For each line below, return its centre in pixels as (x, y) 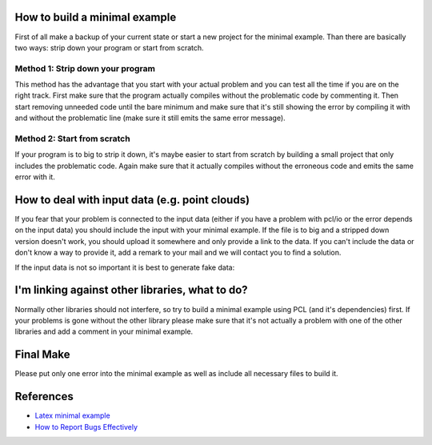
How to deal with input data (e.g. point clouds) (132, 200)
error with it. (35, 177)
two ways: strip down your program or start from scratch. (109, 47)
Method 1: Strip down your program (85, 68)
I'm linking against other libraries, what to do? (131, 290)
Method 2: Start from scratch (73, 138)
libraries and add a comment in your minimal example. (104, 331)
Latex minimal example (73, 415)
